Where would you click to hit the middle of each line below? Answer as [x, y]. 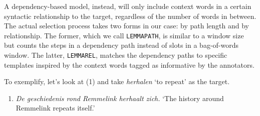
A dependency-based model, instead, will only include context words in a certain [128, 6]
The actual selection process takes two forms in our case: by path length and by [126, 26]
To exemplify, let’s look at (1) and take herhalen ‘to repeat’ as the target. [117, 81]
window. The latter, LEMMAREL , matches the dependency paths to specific [116, 55]
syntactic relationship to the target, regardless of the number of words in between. [130, 16]
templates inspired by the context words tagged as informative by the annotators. [129, 64]
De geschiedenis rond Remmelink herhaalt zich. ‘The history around [120, 98]
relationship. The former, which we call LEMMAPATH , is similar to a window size [124, 35]
